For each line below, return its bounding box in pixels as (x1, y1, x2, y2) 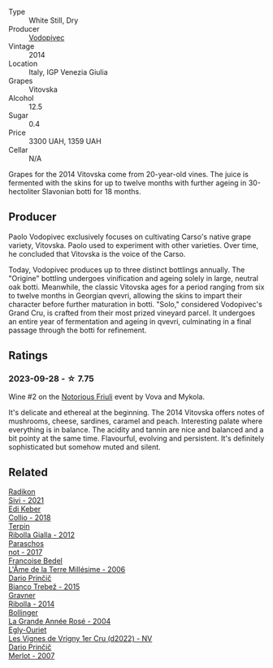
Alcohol (8, 93, 34, 102)
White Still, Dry (28, 15, 79, 25)
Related (8, 465, 49, 479)
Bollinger (8, 608, 39, 618)
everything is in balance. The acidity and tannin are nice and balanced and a (8, 424, 264, 434)
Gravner (8, 591, 36, 601)
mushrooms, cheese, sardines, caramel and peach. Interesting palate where (8, 416, 262, 426)
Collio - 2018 (8, 513, 51, 523)
